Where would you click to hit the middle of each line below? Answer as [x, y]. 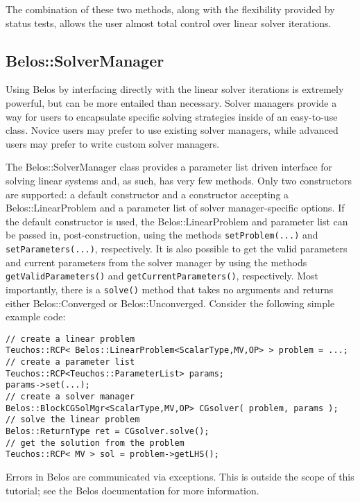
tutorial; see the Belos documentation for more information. [132, 490]
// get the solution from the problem [95, 443]
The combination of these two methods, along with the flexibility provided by [170, 9]
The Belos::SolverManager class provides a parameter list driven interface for [169, 167]
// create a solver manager [70, 397]
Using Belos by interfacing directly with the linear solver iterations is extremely [175, 89]
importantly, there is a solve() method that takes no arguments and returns [170, 289]
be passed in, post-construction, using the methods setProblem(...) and [162, 235]
